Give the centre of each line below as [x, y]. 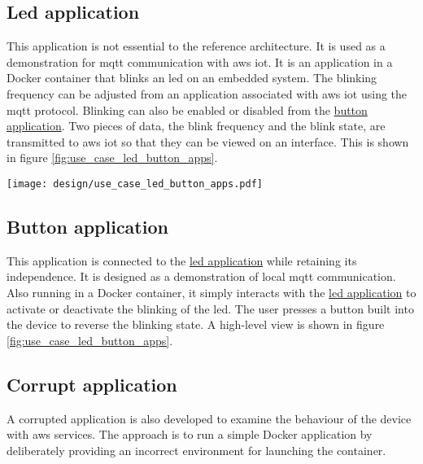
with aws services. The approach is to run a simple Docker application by [190, 434]
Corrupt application [92, 384]
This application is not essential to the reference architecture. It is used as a [196, 46]
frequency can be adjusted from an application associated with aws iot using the [207, 93]
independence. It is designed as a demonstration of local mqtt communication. [201, 276]
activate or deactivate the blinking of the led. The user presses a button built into [210, 308]
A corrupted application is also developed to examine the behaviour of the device [209, 418]
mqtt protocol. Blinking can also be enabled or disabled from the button [187, 109]
